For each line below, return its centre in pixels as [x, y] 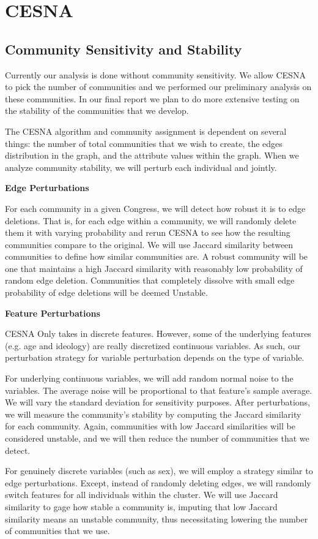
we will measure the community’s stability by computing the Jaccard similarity [153, 414]
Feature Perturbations [53, 313]
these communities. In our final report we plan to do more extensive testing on [152, 98]
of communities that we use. [57, 531]
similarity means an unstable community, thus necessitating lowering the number [157, 518]
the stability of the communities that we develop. [97, 111]
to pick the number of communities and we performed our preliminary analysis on [158, 87]
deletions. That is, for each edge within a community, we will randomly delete [151, 220]
